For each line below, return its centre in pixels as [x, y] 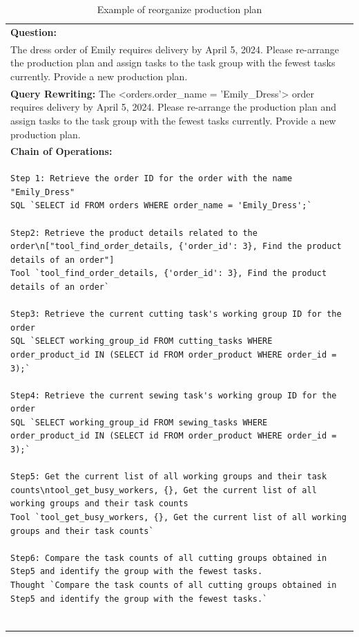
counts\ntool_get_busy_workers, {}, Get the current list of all [164, 490]
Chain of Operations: [61, 151]
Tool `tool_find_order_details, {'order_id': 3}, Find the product [169, 274]
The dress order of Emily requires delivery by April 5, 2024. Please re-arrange [175, 49]
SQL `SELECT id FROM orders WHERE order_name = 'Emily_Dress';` [161, 206]
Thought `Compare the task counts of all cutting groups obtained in [174, 585]
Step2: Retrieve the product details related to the [134, 233]
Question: [33, 31]
